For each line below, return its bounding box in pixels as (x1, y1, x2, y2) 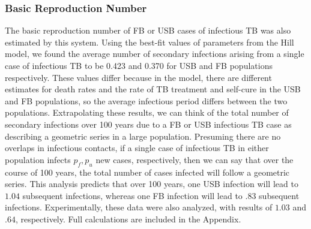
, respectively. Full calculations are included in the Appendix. (15, 212, 241, 225)
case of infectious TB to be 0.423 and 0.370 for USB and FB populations (5, 59, 273, 71)
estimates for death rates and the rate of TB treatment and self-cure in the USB (5, 83, 301, 95)
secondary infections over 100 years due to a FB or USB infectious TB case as (5, 117, 292, 130)
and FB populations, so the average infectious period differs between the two (5, 94, 288, 107)
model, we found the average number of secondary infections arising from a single (5, 47, 304, 60)
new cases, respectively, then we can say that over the (95, 153, 294, 165)
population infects (5, 153, 71, 165)
